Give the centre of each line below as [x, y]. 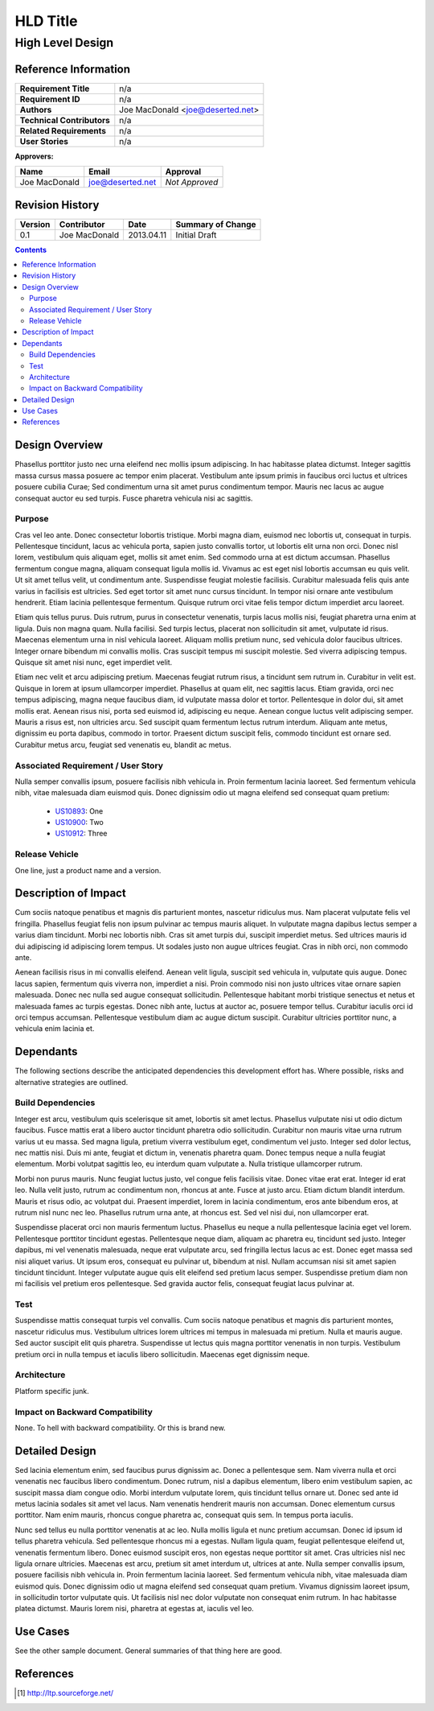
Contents [31, 249]
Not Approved [192, 183]
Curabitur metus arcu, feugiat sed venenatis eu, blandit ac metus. [123, 744]
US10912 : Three [81, 834]
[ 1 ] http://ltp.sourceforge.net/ [66, 1693]
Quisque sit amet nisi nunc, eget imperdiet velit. [94, 662]
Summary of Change [216, 224]
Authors [36, 109]
